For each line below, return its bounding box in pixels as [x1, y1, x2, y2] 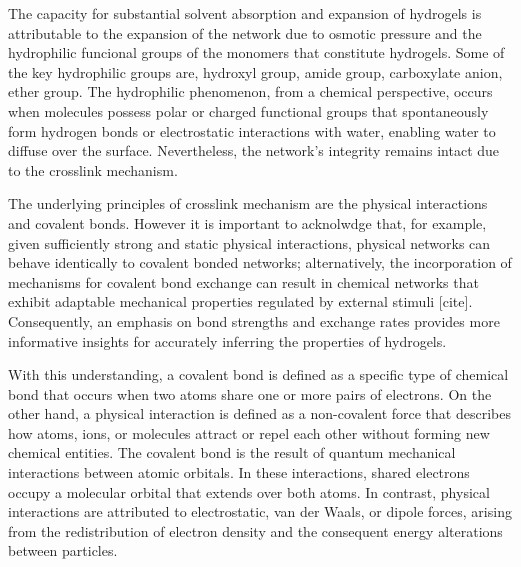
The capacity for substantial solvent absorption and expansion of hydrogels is [8, 3, 482, 23]
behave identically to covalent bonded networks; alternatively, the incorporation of [8, 252, 512, 273]
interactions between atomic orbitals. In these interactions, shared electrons [8, 462, 470, 483]
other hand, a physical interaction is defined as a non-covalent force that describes [8, 403, 511, 424]
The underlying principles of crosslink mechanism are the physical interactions [8, 193, 488, 214]
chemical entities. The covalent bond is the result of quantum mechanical [8, 442, 456, 463]
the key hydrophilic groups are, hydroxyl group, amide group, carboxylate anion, [8, 61, 503, 82]
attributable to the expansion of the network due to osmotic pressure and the [8, 22, 482, 43]
